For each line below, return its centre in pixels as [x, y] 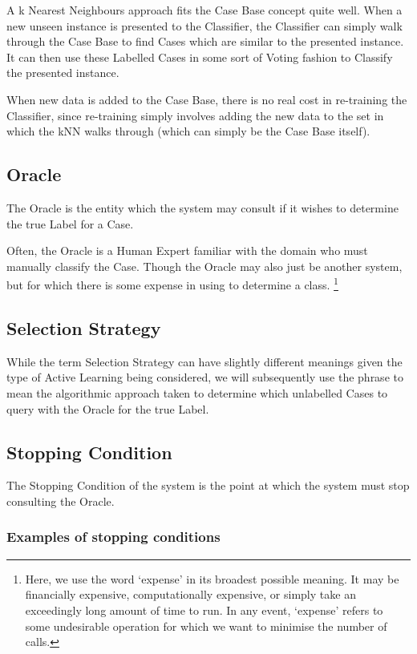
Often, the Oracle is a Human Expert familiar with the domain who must [187, 250]
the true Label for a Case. [70, 223]
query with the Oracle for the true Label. [108, 408]
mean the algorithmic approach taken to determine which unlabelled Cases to [197, 392]
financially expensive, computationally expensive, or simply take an [190, 594]
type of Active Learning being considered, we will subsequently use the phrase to [205, 377]
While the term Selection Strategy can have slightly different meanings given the [204, 361]
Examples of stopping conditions [113, 537]
